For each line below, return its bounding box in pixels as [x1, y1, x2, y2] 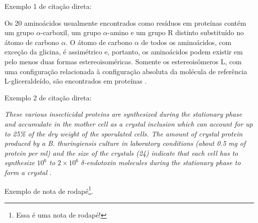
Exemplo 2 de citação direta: [4, 92, 92, 102]
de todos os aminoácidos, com [141, 37, 232, 47]
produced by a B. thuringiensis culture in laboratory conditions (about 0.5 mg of [4, 138, 246, 148]
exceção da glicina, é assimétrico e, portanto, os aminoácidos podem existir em [4, 46, 243, 57]
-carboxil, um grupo [41, 27, 101, 38]
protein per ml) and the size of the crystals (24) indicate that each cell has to [4, 147, 238, 158]
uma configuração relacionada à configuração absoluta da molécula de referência [4, 66, 247, 76]
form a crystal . [4, 167, 52, 177]
